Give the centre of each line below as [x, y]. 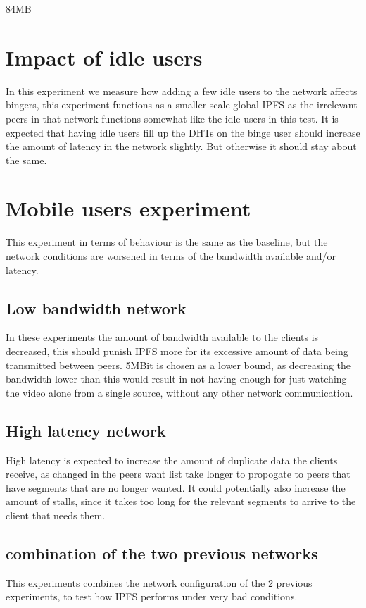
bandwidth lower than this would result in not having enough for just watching [176, 379]
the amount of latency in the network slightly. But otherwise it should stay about [181, 146]
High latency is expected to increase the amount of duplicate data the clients [172, 460]
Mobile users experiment [128, 208]
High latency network [86, 430]
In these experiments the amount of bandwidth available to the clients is [162, 337]
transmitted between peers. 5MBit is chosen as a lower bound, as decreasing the [178, 365]
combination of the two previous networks [162, 553]
